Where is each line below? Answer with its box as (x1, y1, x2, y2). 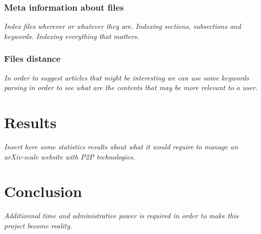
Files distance (4, 52, 61, 65)
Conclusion (4, 181, 82, 202)
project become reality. (4, 220, 72, 230)
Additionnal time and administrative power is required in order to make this (4, 210, 239, 221)
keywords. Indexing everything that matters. (4, 30, 139, 41)
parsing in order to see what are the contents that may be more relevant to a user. (4, 82, 258, 93)
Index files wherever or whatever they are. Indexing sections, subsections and (4, 21, 241, 31)
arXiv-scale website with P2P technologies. (4, 151, 135, 162)
